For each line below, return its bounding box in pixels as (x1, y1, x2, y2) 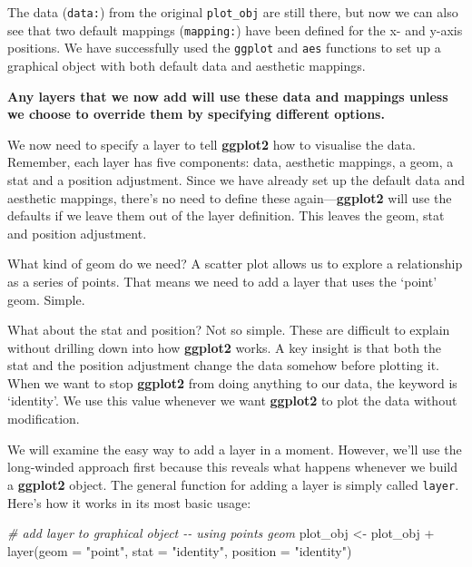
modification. (7, 409, 80, 428)
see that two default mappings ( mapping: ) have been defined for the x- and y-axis (7, 20, 463, 39)
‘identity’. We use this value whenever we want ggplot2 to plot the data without (7, 391, 457, 410)
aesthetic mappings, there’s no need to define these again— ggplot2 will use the (7, 188, 452, 207)
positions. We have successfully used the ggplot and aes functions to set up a (7, 38, 441, 57)
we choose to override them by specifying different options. (7, 104, 385, 123)
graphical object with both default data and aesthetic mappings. (7, 55, 366, 74)
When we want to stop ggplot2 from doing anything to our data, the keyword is (7, 373, 457, 392)
